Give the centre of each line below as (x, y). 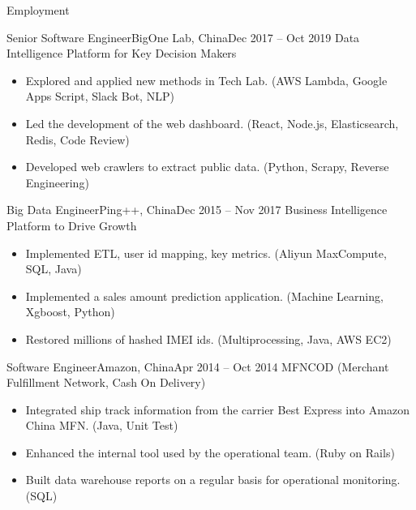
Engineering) (57, 182)
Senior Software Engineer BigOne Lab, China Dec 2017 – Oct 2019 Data (183, 37)
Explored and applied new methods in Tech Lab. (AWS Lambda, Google (206, 80)
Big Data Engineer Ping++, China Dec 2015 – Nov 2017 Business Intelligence (197, 210)
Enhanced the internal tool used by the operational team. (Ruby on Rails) (210, 452)
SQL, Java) (54, 269)
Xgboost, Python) (70, 312)
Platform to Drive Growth (72, 225)
